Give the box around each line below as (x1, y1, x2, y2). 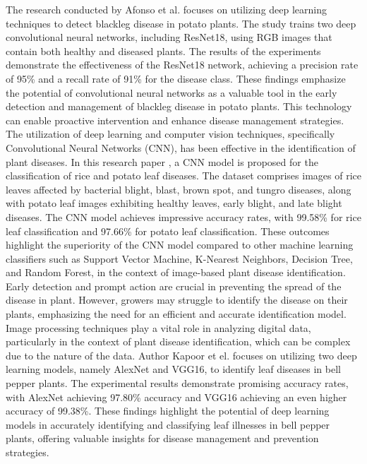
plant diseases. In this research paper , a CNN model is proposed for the (6, 154, 318, 169)
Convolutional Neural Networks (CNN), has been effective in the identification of (6, 140, 356, 155)
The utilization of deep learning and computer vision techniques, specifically (6, 126, 335, 141)
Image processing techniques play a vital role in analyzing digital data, (6, 320, 311, 335)
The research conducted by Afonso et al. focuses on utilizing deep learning (6, 2, 327, 16)
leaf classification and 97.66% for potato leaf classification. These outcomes (6, 223, 330, 238)
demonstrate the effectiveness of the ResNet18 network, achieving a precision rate (6, 57, 359, 72)
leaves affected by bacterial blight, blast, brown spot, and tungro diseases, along (6, 182, 351, 196)
